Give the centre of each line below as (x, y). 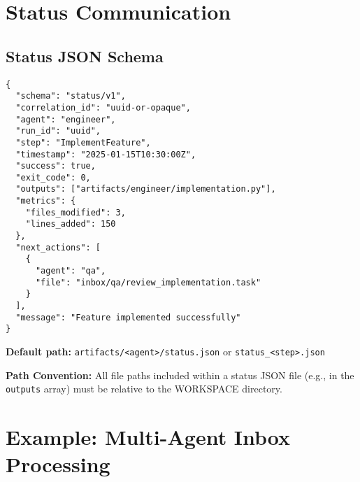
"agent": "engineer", (66, 119)
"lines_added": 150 (71, 224)
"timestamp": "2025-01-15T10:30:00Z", (106, 154)
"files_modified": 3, (75, 212)
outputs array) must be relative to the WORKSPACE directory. (144, 389)
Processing (58, 464)
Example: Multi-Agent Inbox (148, 437)
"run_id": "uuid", (58, 131)
